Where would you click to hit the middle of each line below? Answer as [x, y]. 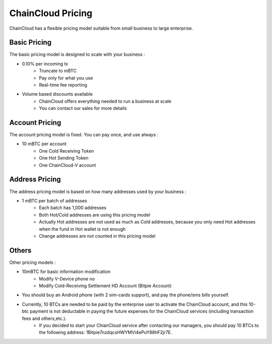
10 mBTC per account [44, 144]
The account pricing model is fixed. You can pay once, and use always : [84, 135]
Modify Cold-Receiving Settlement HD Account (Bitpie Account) [105, 286]
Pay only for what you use [66, 78]
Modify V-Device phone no [67, 279]
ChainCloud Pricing [51, 13]
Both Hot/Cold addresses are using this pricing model [95, 215]
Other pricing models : [32, 262]
